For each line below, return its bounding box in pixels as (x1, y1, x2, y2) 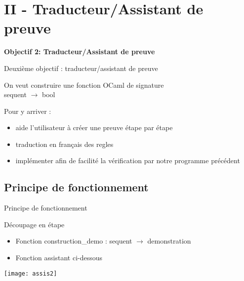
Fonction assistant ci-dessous (15, 252, 103, 263)
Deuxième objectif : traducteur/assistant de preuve (4, 63, 158, 73)
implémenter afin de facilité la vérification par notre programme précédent (15, 155, 240, 166)
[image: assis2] (4, 270, 57, 277)
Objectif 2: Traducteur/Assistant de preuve (4, 46, 155, 57)
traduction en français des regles (15, 139, 114, 149)
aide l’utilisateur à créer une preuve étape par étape (15, 122, 173, 133)
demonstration (147, 236, 191, 246)
